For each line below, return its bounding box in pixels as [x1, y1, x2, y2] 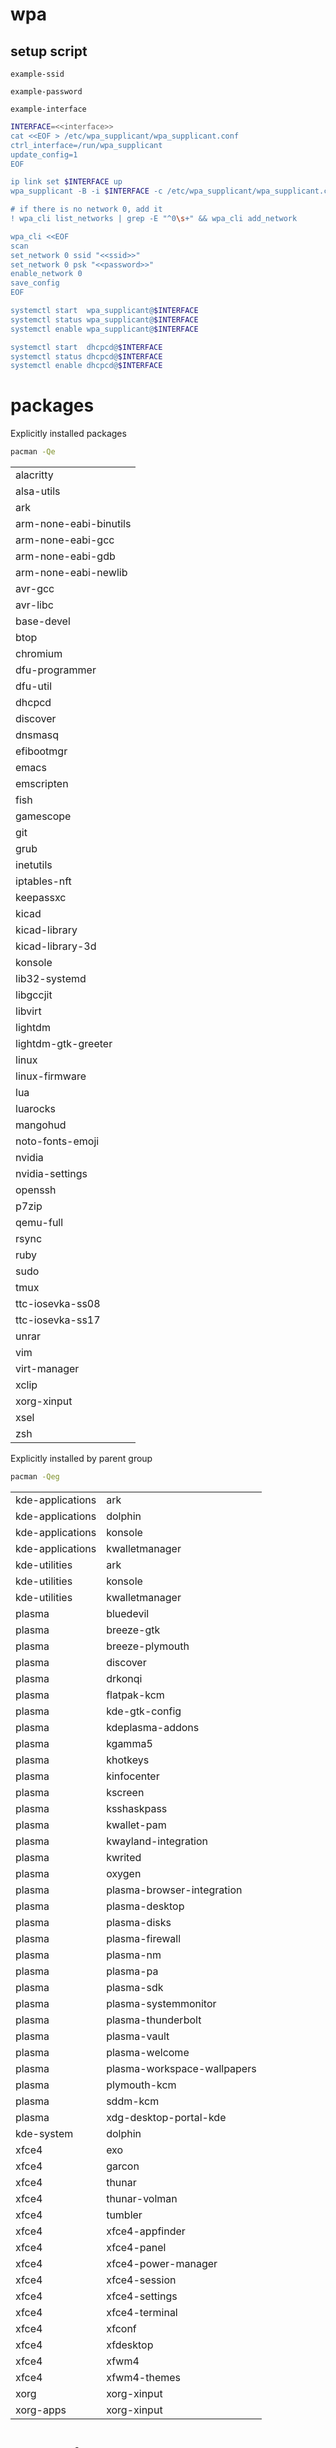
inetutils [15, 858, 53, 872]
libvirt [15, 1004, 42, 1018]
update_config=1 [10, 149, 78, 160]
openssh [15, 1183, 57, 1197]
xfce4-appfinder [106, 2224, 186, 2238]
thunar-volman [106, 2191, 178, 2205]
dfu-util [15, 679, 52, 693]
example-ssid [10, 69, 65, 79]
